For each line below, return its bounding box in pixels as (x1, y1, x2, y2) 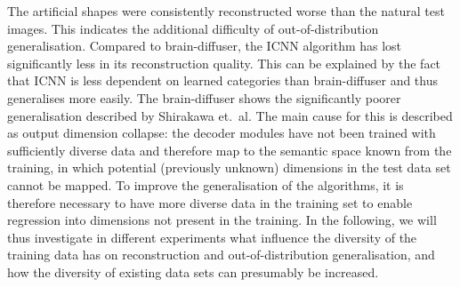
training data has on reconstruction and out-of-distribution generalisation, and (7, 245, 435, 264)
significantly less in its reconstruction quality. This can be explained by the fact (7, 53, 441, 72)
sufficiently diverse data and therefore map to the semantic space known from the (7, 140, 452, 159)
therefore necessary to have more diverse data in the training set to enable (7, 193, 413, 211)
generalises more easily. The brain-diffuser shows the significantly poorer (7, 88, 401, 107)
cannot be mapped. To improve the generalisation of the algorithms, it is (7, 175, 404, 194)
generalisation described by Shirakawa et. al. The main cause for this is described (7, 106, 453, 124)
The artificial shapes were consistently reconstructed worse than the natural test (7, 2, 445, 20)
